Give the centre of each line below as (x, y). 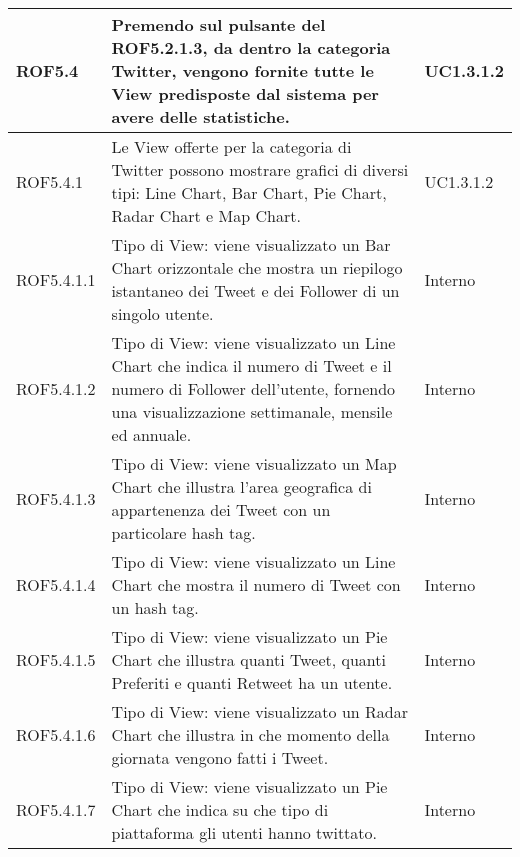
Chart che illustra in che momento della (250, 734)
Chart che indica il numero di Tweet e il (251, 365)
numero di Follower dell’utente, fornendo (253, 388)
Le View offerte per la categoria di (231, 146)
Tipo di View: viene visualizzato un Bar (251, 244)
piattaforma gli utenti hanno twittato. (244, 832)
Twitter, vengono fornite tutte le (242, 70)
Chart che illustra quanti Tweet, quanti (248, 659)
